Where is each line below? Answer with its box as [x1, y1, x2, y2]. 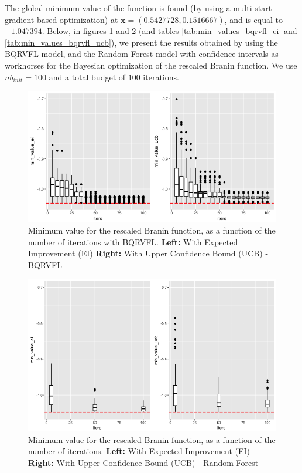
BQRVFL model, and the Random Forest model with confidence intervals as [5, 48, 279, 60]
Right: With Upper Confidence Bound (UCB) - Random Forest [28, 457, 259, 469]
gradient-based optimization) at [5, 13, 118, 25]
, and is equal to [224, 13, 283, 25]
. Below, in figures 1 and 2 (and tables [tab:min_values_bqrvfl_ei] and [42, 25, 297, 37]
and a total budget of [49, 70, 126, 83]
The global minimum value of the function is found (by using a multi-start [5, 2, 272, 13]
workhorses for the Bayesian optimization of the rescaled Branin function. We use [5, 59, 297, 71]
